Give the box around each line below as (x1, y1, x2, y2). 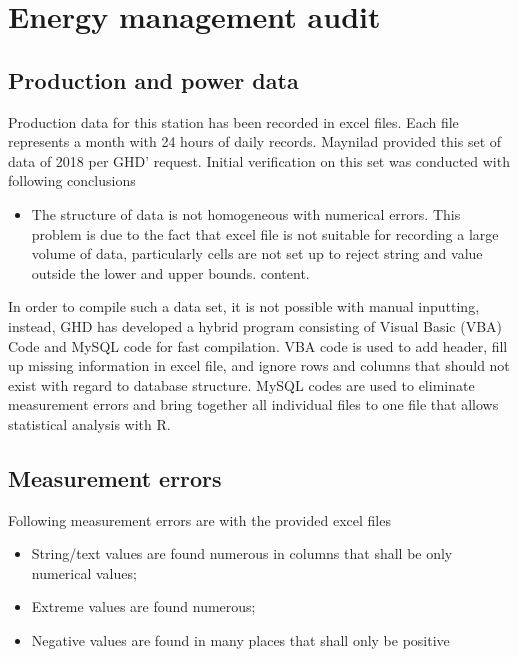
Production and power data (8, 64, 299, 95)
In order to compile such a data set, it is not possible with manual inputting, (8, 296, 480, 317)
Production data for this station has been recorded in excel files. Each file (8, 111, 459, 132)
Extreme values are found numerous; (31, 596, 256, 617)
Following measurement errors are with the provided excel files (8, 509, 391, 530)
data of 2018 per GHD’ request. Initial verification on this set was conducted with (8, 150, 510, 171)
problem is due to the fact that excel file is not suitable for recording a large (31, 223, 499, 244)
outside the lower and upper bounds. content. (31, 262, 310, 283)
